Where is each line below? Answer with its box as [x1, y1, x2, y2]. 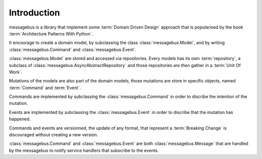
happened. [9, 116, 31, 122]
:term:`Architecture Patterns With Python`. [9, 31, 93, 36]
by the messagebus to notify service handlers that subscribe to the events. [9, 147, 159, 153]
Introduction [9, 7, 60, 18]
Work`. [9, 69, 23, 75]
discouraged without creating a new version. [9, 132, 98, 138]
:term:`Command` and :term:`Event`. [9, 85, 81, 91]
